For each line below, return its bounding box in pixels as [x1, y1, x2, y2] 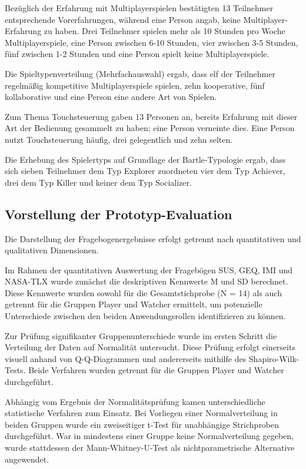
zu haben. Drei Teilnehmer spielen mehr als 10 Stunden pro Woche [44, 25, 285, 37]
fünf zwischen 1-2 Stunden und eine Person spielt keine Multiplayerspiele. [5, 48, 270, 60]
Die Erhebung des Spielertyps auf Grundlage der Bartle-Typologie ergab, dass [5, 153, 286, 165]
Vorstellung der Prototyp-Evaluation [5, 205, 232, 223]
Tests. [5, 364, 26, 376]
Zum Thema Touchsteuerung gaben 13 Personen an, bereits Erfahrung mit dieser [5, 110, 298, 122]
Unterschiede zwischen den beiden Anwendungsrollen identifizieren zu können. [5, 310, 286, 322]
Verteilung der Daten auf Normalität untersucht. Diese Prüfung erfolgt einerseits [5, 341, 295, 353]
